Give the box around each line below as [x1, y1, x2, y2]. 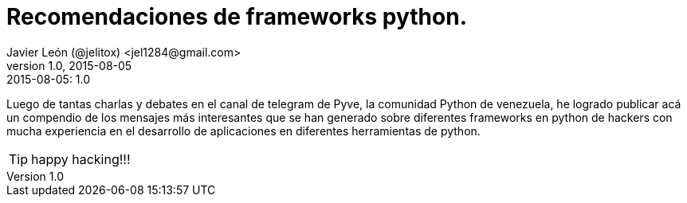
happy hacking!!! [31, 150, 131, 167]
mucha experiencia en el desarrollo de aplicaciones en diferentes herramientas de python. [6, 123, 481, 138]
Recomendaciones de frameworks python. [6, 3, 468, 30]
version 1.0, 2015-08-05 [6, 58, 132, 72]
